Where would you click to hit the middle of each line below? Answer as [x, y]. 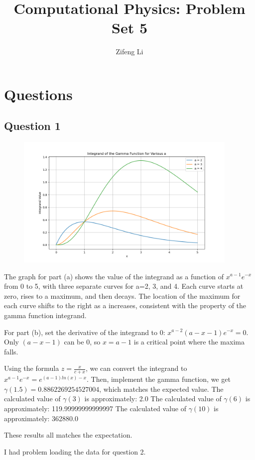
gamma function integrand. [45, 315]
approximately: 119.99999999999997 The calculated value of [95, 408]
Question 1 [32, 126]
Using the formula [32, 368]
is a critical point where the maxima [189, 342]
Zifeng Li [129, 52]
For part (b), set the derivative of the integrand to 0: [85, 332]
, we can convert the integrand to [136, 368]
